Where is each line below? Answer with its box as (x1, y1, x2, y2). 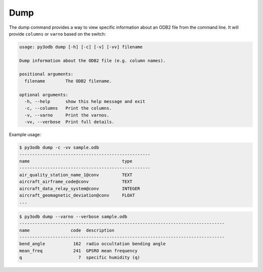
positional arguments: (19, 71, 74, 77)
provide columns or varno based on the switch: (9, 31, 106, 37)
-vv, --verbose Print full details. (24, 119, 114, 125)
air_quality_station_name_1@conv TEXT (19, 172, 132, 177)
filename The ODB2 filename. (24, 78, 112, 84)
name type (19, 158, 132, 164)
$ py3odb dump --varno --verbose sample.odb (19, 214, 128, 219)
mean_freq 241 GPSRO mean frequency (19, 248, 138, 253)
